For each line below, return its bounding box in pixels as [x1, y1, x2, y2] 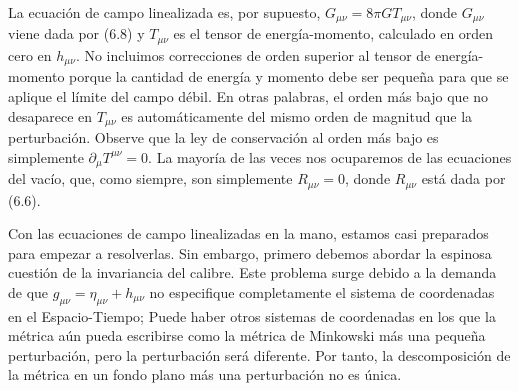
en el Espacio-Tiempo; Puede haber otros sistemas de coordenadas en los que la [8, 305, 496, 326]
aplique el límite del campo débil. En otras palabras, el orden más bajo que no [8, 85, 489, 106]
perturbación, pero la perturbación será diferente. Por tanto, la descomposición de [8, 344, 511, 365]
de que [8, 281, 49, 302]
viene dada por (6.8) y [8, 23, 145, 44]
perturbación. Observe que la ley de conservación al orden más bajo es [8, 127, 439, 147]
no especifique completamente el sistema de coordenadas [149, 281, 495, 302]
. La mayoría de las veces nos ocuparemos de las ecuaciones [148, 146, 512, 167]
